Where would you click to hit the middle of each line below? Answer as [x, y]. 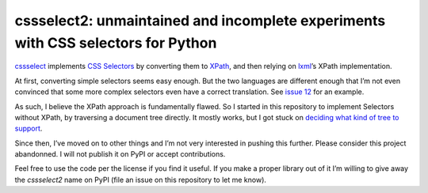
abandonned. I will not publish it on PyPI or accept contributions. [120, 154]
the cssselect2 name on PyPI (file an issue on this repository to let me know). [141, 180]
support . [29, 129]
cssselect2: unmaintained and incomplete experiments [200, 21]
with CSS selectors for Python [116, 43]
